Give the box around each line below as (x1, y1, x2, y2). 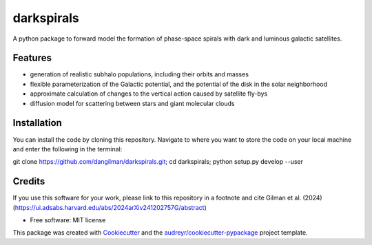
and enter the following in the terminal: (12, 145, 123, 153)
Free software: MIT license (30, 216, 106, 224)
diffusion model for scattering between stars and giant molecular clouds (30, 99, 235, 107)
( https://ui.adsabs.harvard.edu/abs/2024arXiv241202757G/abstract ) (12, 203, 207, 211)
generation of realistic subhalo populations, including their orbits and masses (30, 70, 249, 78)
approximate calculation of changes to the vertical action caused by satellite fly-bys (30, 89, 268, 98)
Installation (12, 117, 62, 129)
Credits (12, 175, 45, 187)
